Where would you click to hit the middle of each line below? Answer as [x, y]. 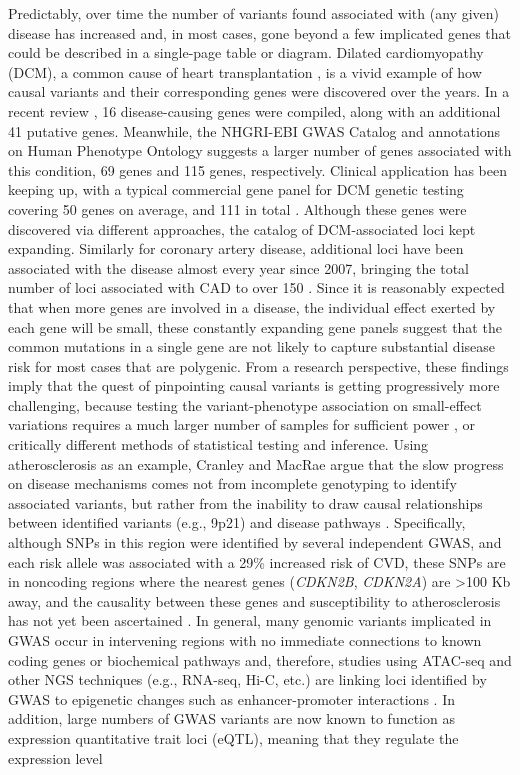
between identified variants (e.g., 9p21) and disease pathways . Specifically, [237, 522]
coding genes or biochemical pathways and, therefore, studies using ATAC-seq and [260, 659]
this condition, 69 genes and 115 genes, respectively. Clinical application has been [257, 169]
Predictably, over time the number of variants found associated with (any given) [253, 13]
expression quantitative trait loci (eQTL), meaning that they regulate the [233, 737]
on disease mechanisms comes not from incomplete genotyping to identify [232, 483]
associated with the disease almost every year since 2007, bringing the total [238, 267]
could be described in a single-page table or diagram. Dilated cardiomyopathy [246, 52]
